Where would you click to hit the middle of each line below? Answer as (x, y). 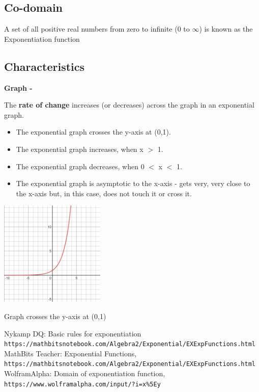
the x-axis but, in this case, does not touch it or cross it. (104, 193)
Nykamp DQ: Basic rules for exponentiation (73, 333)
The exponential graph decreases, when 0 (80, 166)
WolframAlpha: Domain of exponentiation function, (85, 373)
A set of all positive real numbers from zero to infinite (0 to (97, 29)
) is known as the (226, 29)
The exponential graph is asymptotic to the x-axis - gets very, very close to (133, 183)
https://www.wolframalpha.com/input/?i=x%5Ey (82, 384)
